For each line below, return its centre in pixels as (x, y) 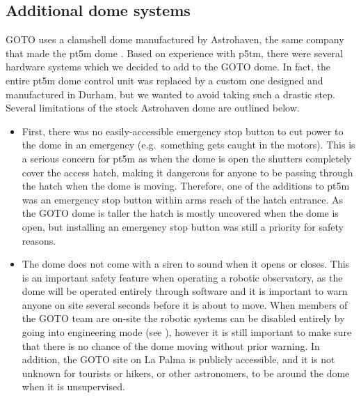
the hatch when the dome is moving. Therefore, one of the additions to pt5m (186, 186)
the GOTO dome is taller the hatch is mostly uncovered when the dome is (180, 213)
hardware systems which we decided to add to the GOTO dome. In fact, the (168, 67)
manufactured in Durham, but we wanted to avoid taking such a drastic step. (170, 94)
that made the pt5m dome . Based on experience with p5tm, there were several (174, 53)
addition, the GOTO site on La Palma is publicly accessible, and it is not (178, 359)
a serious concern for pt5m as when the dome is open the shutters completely (187, 158)
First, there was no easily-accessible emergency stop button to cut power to (183, 131)
